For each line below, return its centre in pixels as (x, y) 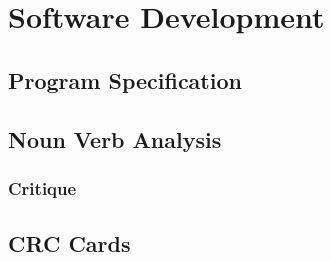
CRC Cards (69, 243)
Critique (42, 187)
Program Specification (125, 79)
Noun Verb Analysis (115, 138)
